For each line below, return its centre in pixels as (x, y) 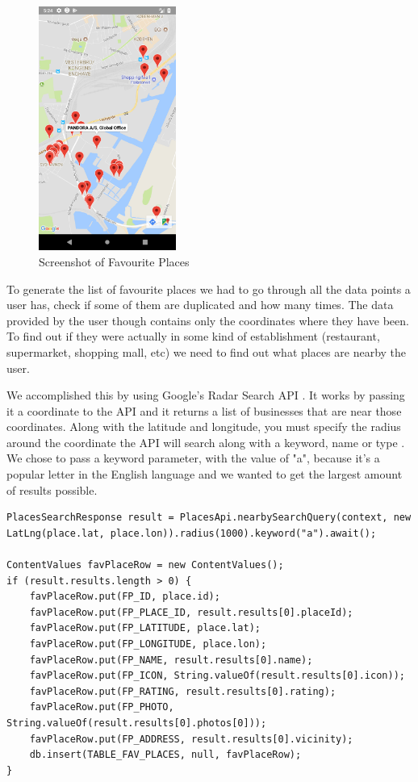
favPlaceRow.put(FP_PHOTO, (102, 707)
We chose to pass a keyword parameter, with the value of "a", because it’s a (193, 458)
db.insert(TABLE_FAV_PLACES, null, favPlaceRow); (165, 755)
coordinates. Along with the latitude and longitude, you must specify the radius (204, 427)
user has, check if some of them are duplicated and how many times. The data (200, 305)
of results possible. (52, 489)
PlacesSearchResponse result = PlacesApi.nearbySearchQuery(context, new (209, 518)
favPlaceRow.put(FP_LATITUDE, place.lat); (145, 628)
